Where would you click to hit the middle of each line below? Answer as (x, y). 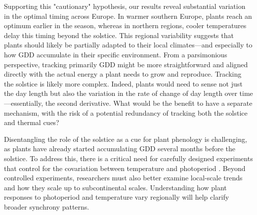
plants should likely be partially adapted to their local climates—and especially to (128, 45)
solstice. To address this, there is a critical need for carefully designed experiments (128, 158)
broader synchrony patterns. (47, 206)
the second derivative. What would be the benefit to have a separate (149, 103)
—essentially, (24, 103)
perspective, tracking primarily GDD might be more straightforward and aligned (126, 64)
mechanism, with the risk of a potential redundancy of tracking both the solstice (126, 112)
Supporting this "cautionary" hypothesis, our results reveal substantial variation (125, 6)
